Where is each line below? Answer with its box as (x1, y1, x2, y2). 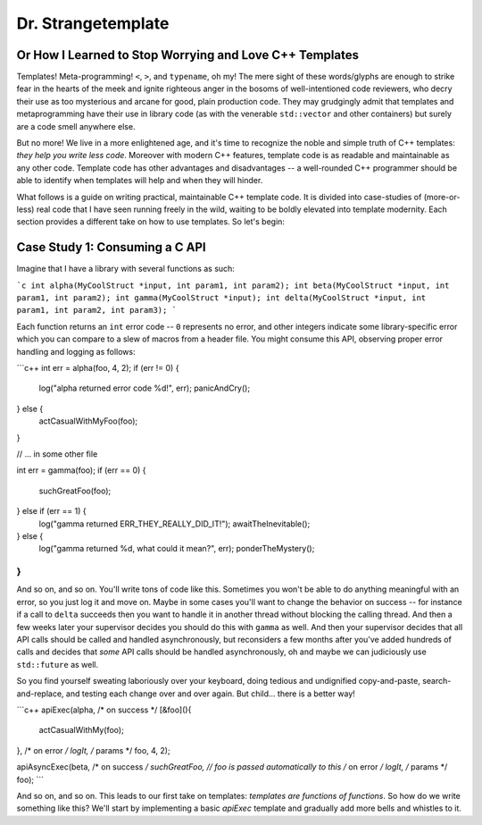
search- (422, 676, 452, 686)
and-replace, (16, 688, 64, 699)
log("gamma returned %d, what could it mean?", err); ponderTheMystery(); (38, 543, 315, 554)
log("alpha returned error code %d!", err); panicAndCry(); (38, 383, 250, 393)
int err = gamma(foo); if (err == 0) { (16, 465, 146, 476)
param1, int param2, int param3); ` (16, 305, 178, 316)
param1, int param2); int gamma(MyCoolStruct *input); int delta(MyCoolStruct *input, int (16, 293, 427, 303)
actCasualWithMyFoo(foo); (38, 416, 138, 426)
